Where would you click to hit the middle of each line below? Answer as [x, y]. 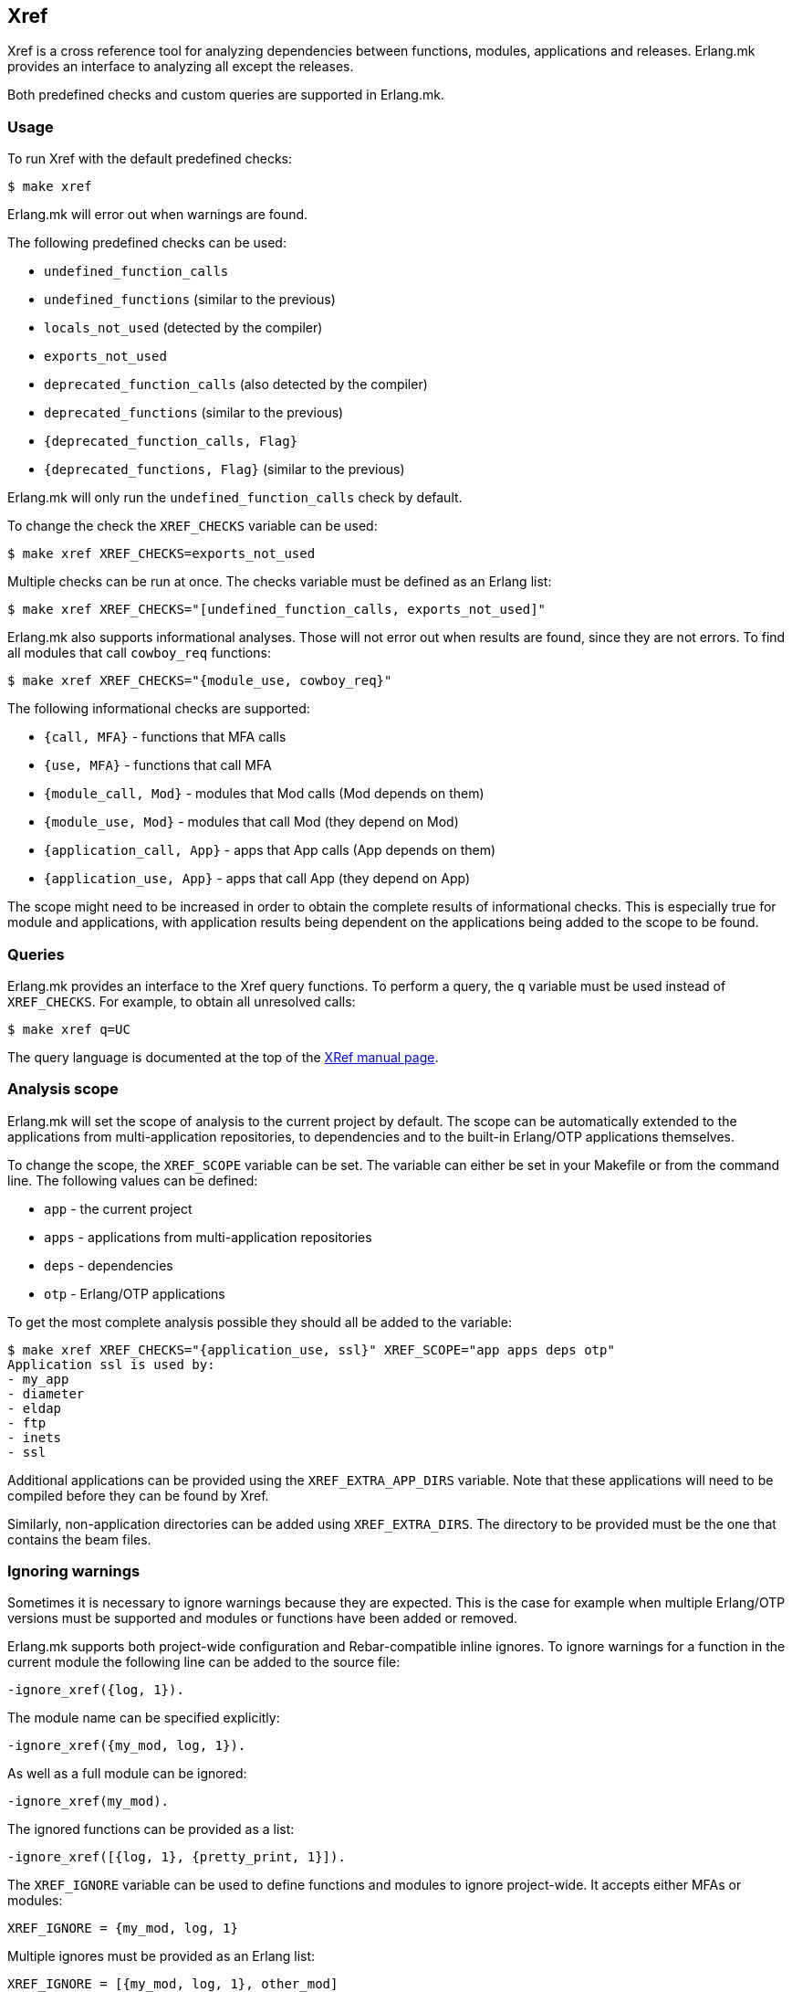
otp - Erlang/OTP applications [135, 1293]
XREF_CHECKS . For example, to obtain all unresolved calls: [182, 1001]
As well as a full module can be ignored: [127, 1774]
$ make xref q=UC [69, 1029]
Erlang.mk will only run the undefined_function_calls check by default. [235, 498]
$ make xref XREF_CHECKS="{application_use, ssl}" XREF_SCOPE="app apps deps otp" [311, 1349]
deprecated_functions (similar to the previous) [194, 413]
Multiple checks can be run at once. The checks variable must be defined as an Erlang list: [280, 582]
